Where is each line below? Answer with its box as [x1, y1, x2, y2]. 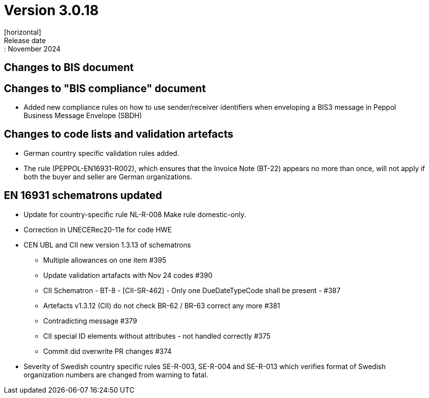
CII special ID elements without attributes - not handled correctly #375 [43, 331, 271, 340]
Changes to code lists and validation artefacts [4, 128, 234, 141]
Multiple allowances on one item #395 [43, 255, 166, 264]
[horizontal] [4, 27, 41, 36]
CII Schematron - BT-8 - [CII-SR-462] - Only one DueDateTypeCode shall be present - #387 [43, 286, 341, 295]
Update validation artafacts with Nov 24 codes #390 [43, 271, 213, 279]
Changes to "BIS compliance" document [4, 82, 206, 95]
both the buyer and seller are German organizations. [24, 172, 192, 181]
